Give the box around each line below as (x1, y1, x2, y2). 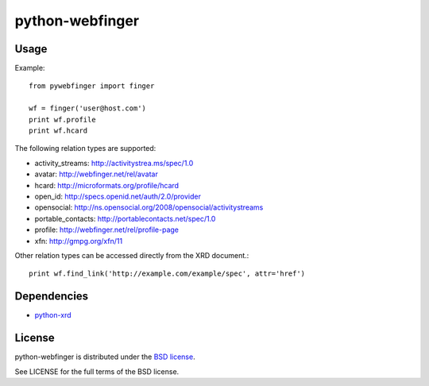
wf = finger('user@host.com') (29, 104, 147, 113)
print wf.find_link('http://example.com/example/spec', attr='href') (29, 269, 306, 278)
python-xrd (34, 311, 71, 320)
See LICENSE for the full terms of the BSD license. (14, 366, 180, 376)
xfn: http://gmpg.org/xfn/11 (34, 236, 123, 245)
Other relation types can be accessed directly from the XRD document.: (14, 250, 249, 260)
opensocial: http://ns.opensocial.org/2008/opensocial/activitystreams (34, 203, 264, 212)
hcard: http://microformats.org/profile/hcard (34, 180, 179, 190)
